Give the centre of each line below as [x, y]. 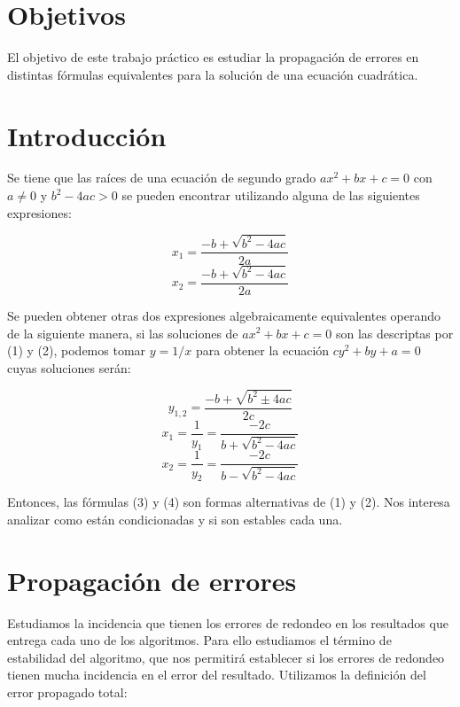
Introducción [87, 135]
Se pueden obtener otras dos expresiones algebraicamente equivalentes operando [224, 315]
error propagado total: [67, 692]
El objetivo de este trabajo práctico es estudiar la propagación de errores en [213, 57]
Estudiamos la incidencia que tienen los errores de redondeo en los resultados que [228, 622]
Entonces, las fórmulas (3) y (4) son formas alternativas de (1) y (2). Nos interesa [229, 502]
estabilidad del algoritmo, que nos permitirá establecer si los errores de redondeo [226, 657]
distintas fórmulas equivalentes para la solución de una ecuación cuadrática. [213, 74]
